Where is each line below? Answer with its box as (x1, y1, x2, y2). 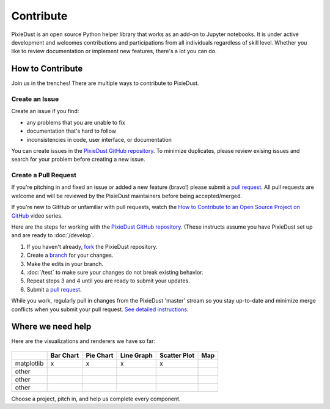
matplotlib (15, 359, 44, 367)
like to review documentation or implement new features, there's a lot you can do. (11, 48, 217, 55)
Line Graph (120, 351, 153, 359)
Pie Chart (86, 351, 114, 359)
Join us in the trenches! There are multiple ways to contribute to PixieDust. (11, 79, 199, 87)
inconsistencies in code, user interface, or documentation (26, 136, 172, 143)
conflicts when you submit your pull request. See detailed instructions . (11, 306, 189, 313)
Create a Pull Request (11, 171, 76, 180)
